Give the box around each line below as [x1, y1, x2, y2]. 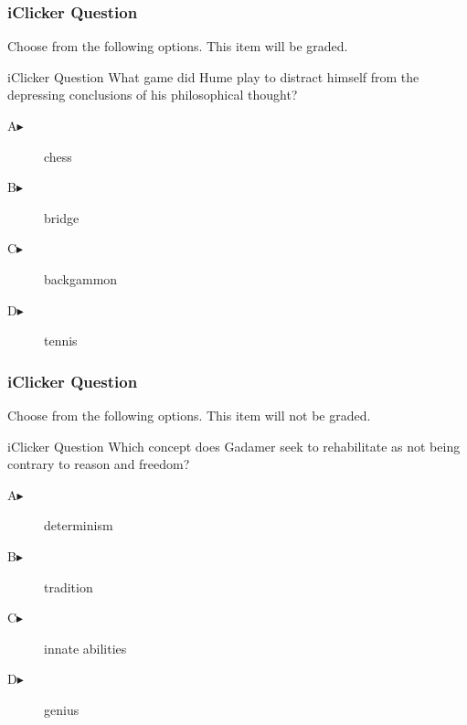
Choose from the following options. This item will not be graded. [7, 405, 371, 424]
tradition [44, 577, 93, 596]
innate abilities [44, 638, 127, 657]
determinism [44, 516, 113, 535]
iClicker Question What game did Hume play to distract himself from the [7, 67, 419, 86]
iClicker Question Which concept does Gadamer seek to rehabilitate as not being [7, 436, 461, 455]
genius [44, 699, 80, 719]
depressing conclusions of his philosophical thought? [7, 85, 298, 104]
